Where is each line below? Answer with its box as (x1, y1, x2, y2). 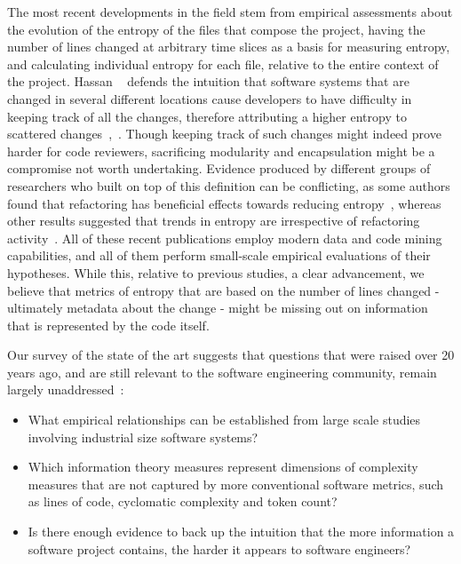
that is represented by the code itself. (7, 315, 210, 334)
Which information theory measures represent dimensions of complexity (28, 457, 418, 476)
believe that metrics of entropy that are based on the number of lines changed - (7, 281, 440, 299)
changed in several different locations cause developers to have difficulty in (7, 89, 412, 107)
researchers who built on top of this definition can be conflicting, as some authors (7, 176, 450, 195)
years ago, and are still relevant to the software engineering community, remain (7, 362, 437, 381)
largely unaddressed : (7, 380, 124, 399)
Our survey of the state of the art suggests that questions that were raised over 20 (7, 346, 455, 364)
